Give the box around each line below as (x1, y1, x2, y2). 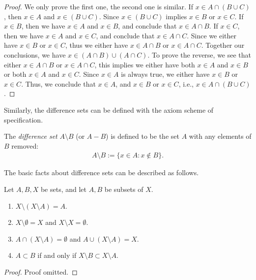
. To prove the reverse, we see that (147, 49, 252, 60)
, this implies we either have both (94, 59, 195, 69)
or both (4, 69, 27, 79)
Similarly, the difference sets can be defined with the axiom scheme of (4, 104, 214, 115)
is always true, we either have (121, 69, 210, 79)
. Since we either (187, 30, 237, 40)
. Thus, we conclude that (21, 78, 96, 89)
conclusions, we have (4, 49, 66, 60)
